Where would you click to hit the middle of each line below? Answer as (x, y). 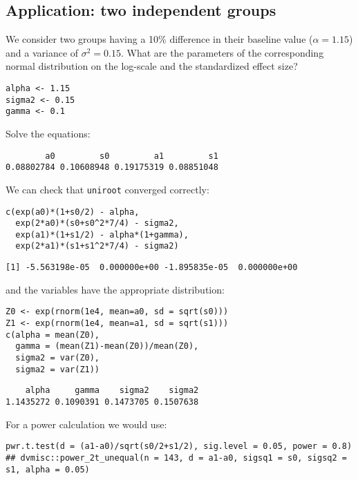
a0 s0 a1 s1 (132, 156)
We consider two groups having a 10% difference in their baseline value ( (159, 39)
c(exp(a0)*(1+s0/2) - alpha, (73, 212)
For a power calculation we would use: (86, 424)
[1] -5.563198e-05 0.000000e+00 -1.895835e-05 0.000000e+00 (152, 268)
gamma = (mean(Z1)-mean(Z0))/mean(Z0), (107, 346)
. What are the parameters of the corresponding (222, 52)
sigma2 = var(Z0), (58, 358)
